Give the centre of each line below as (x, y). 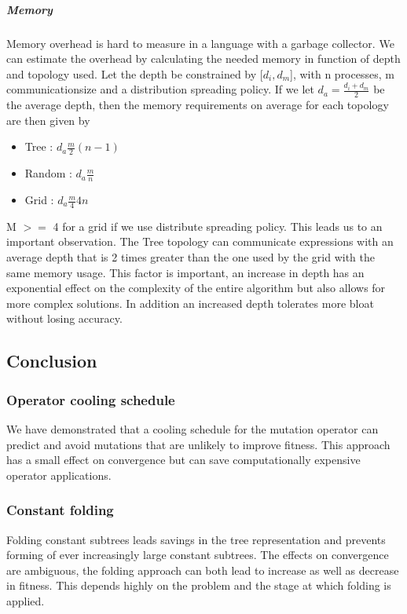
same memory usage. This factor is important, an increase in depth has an (185, 272)
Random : (48, 173)
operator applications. (59, 475)
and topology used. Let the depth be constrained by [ (135, 73)
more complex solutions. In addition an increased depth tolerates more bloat (190, 303)
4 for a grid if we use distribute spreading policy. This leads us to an (218, 226)
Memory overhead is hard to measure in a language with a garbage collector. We (200, 43)
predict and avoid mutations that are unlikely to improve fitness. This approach (198, 444)
